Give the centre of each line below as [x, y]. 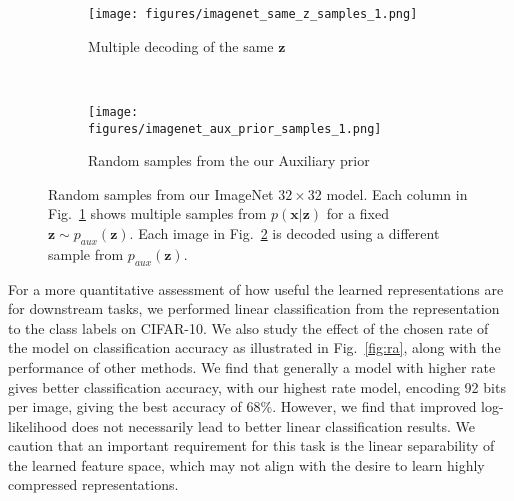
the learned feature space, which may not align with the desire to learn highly [246, 464]
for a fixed [357, 213]
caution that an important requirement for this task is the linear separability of [251, 445]
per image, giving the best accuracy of [125, 406]
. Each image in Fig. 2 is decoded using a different [284, 232]
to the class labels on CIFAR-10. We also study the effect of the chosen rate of [248, 327]
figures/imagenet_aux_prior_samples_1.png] [235, 128]
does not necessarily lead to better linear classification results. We [273, 425]
